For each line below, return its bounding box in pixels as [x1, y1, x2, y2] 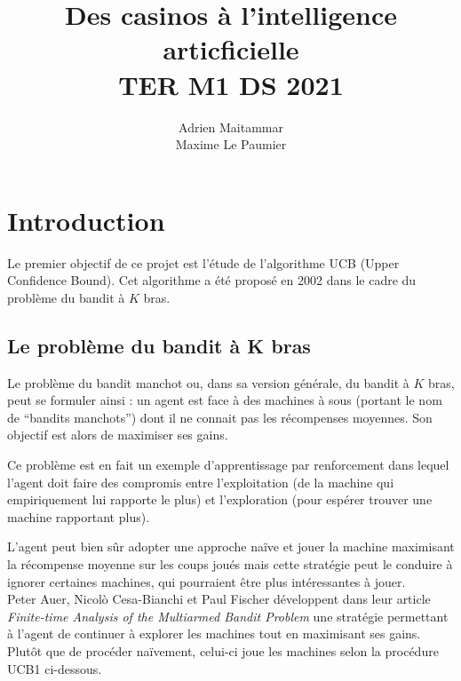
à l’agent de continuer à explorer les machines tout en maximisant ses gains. [7, 624, 421, 643]
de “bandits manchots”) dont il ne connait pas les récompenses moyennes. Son [7, 408, 433, 426]
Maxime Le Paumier [175, 135, 287, 154]
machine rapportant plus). [7, 507, 150, 526]
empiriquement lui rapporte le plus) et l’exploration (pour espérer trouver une [7, 490, 433, 509]
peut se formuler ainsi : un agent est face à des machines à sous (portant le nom [7, 391, 442, 409]
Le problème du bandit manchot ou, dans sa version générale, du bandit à [7, 373, 409, 392]
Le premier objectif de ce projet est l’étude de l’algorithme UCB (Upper [7, 253, 400, 272]
